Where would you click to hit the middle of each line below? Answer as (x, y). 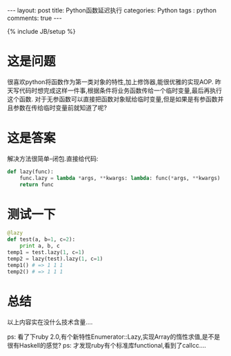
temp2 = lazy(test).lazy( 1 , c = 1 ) (55, 259)
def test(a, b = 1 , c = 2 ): (41, 239)
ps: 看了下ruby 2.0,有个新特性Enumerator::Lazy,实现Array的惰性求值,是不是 (114, 337)
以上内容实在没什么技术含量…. (50, 322)
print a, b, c (40, 246)
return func (37, 184)
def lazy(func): (30, 171)
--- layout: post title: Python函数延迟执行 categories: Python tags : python (112, 10)
